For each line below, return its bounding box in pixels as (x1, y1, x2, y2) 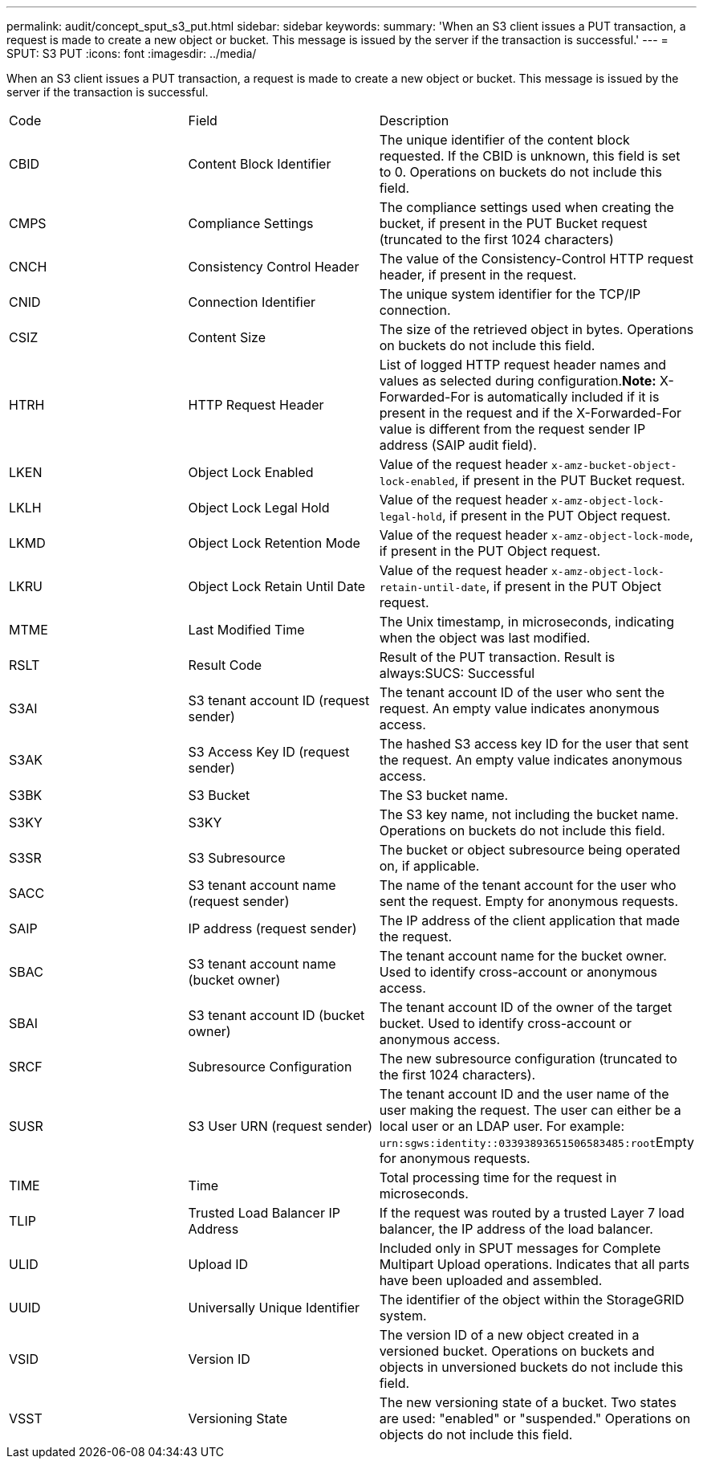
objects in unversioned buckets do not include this (379, 1359, 684, 1375)
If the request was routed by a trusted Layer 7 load (379, 1205, 685, 1221)
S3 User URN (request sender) (188, 1118, 373, 1134)
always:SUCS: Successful (379, 665, 535, 681)
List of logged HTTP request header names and (379, 357, 667, 373)
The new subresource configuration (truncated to (379, 1051, 677, 1067)
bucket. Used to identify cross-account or (379, 1015, 632, 1031)
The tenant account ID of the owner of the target (379, 999, 673, 1015)
